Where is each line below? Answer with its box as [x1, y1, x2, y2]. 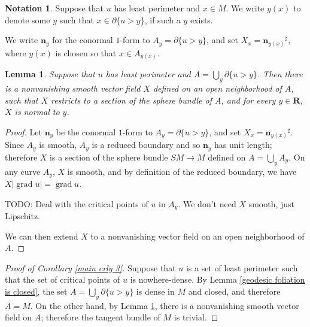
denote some [5, 13, 50, 26]
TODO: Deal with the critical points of [5, 197, 148, 210]
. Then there [257, 68, 303, 80]
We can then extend [5, 229, 78, 242]
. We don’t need [178, 197, 236, 210]
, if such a [144, 13, 181, 26]
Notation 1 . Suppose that [5, 2, 104, 14]
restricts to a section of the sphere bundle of [51, 93, 212, 106]
